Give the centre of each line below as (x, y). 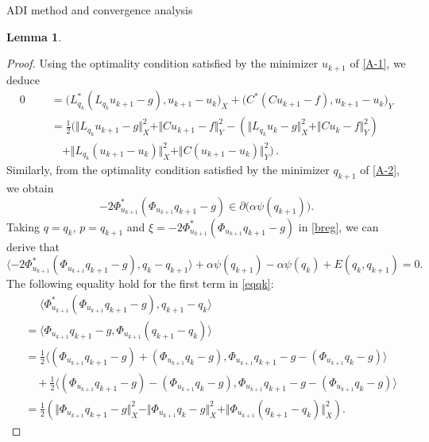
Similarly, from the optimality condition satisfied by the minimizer (168, 170)
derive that (33, 246)
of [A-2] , (380, 170)
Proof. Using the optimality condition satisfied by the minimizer (162, 63)
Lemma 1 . (34, 36)
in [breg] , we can (338, 226)
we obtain (30, 188)
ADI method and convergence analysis (100, 10)
